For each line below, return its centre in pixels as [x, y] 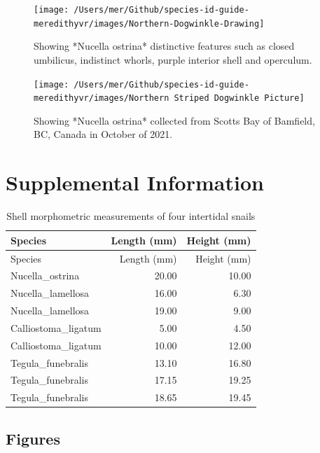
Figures [33, 438]
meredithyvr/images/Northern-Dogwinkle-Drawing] [149, 23]
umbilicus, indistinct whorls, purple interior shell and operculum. [173, 59]
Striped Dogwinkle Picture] [239, 98]
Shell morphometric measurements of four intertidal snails [131, 216]
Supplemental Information [135, 182]
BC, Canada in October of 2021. [103, 134]
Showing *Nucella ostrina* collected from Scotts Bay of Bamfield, [174, 120]
